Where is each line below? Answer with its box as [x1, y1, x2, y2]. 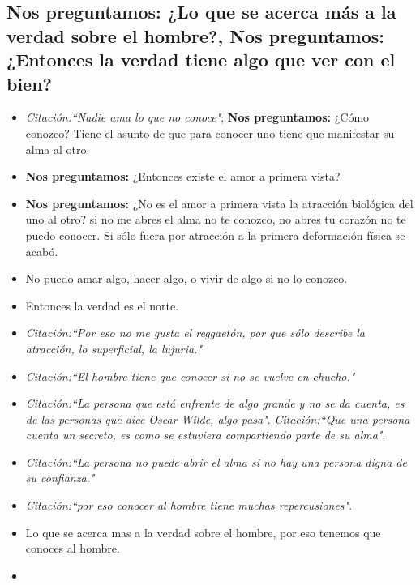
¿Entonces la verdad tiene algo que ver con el [6, 47, 396, 72]
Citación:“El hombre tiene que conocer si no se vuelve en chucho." [25, 367, 355, 384]
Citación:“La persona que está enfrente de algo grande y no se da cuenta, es [25, 395, 405, 412]
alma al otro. [25, 140, 90, 157]
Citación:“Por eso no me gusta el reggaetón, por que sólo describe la [25, 324, 366, 341]
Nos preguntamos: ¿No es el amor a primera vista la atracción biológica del [25, 194, 414, 211]
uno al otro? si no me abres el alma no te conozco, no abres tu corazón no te [25, 211, 406, 228]
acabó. [25, 242, 58, 259]
